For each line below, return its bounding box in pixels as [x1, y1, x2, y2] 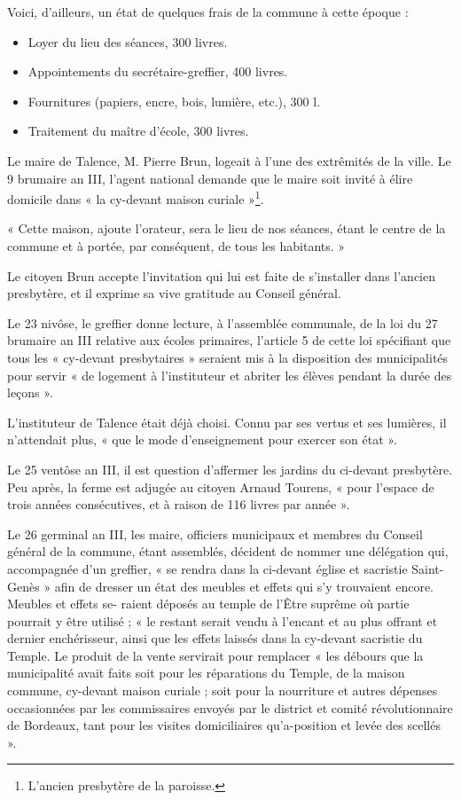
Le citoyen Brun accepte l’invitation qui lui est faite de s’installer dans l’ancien [7, 266, 435, 285]
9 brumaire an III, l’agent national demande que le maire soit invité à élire [7, 169, 413, 187]
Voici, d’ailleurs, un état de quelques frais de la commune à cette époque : [7, 3, 409, 20]
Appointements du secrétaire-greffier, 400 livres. [27, 62, 288, 81]
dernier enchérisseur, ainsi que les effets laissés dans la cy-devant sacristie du [7, 629, 423, 647]
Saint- [411, 559, 444, 577]
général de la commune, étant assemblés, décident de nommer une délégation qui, [7, 542, 449, 561]
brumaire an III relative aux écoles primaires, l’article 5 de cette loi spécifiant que [7, 331, 451, 349]
